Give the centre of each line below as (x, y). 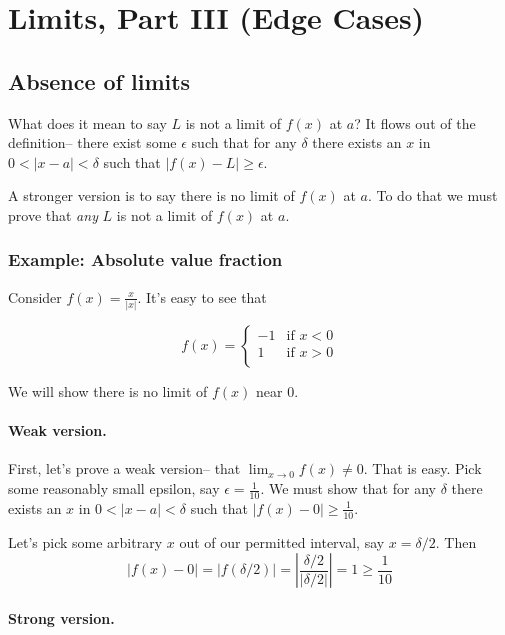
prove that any (53, 214)
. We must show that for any (348, 488)
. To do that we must (432, 195)
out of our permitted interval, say (282, 541)
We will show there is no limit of (108, 391)
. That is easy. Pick (422, 468)
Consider (35, 296)
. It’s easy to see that (202, 296)
